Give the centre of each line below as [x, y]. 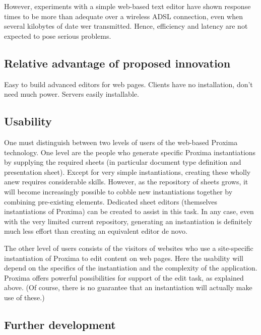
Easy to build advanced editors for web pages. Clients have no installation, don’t [128, 84]
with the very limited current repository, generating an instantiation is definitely [128, 221]
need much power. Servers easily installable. [72, 94]
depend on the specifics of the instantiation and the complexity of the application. [131, 268]
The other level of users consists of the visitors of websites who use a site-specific [129, 248]
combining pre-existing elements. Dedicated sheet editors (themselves [111, 201]
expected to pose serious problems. [58, 36]
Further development [60, 324]
